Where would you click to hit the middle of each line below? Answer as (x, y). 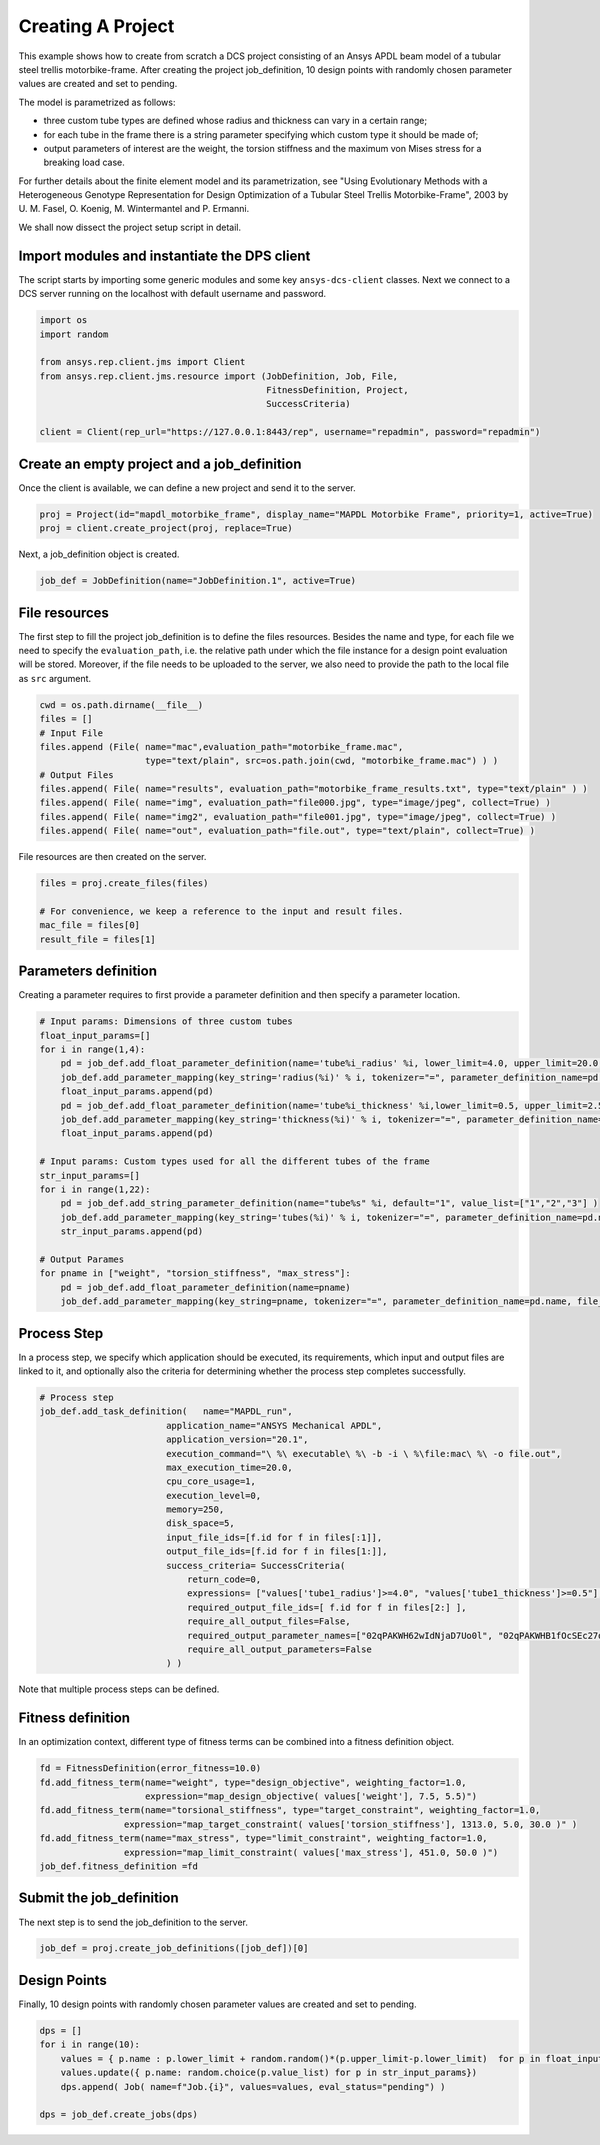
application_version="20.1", (237, 1439)
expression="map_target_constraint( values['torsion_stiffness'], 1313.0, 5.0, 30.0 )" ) (350, 1824)
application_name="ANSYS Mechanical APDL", (274, 1425)
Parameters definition (88, 971)
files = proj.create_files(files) (124, 883)
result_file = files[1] (98, 939)
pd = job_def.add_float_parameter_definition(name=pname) (205, 1287)
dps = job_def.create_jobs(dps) (119, 2114)
